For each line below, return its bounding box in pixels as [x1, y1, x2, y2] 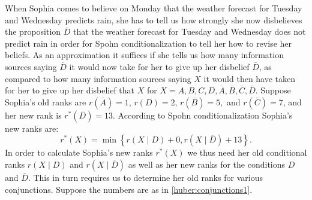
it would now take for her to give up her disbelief [69, 60, 250, 72]
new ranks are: [5, 122, 59, 134]
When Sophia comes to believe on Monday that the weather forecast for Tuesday [5, 2, 302, 14]
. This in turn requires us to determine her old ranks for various [28, 171, 263, 183]
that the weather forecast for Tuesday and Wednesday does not [73, 25, 306, 38]
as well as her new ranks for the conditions [128, 157, 286, 170]
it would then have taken [203, 72, 296, 84]
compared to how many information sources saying [5, 72, 191, 84]
